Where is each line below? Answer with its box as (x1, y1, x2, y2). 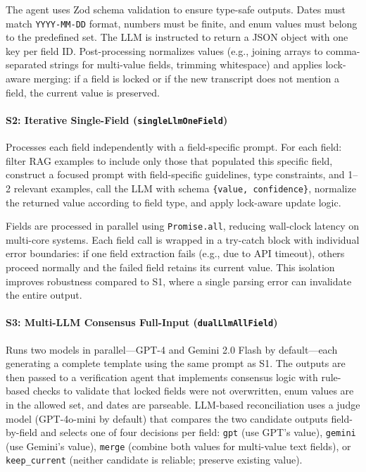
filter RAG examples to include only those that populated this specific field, (6, 153, 333, 168)
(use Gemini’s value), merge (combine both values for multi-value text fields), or (6, 438, 351, 453)
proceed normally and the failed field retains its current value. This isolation (6, 259, 335, 274)
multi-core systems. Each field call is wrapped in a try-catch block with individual (6, 232, 360, 247)
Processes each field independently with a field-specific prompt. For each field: (6, 139, 342, 154)
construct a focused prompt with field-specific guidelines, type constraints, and (6, 167, 345, 182)
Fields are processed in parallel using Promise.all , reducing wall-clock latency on (6, 218, 360, 233)
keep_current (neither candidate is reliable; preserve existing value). (6, 452, 303, 467)
